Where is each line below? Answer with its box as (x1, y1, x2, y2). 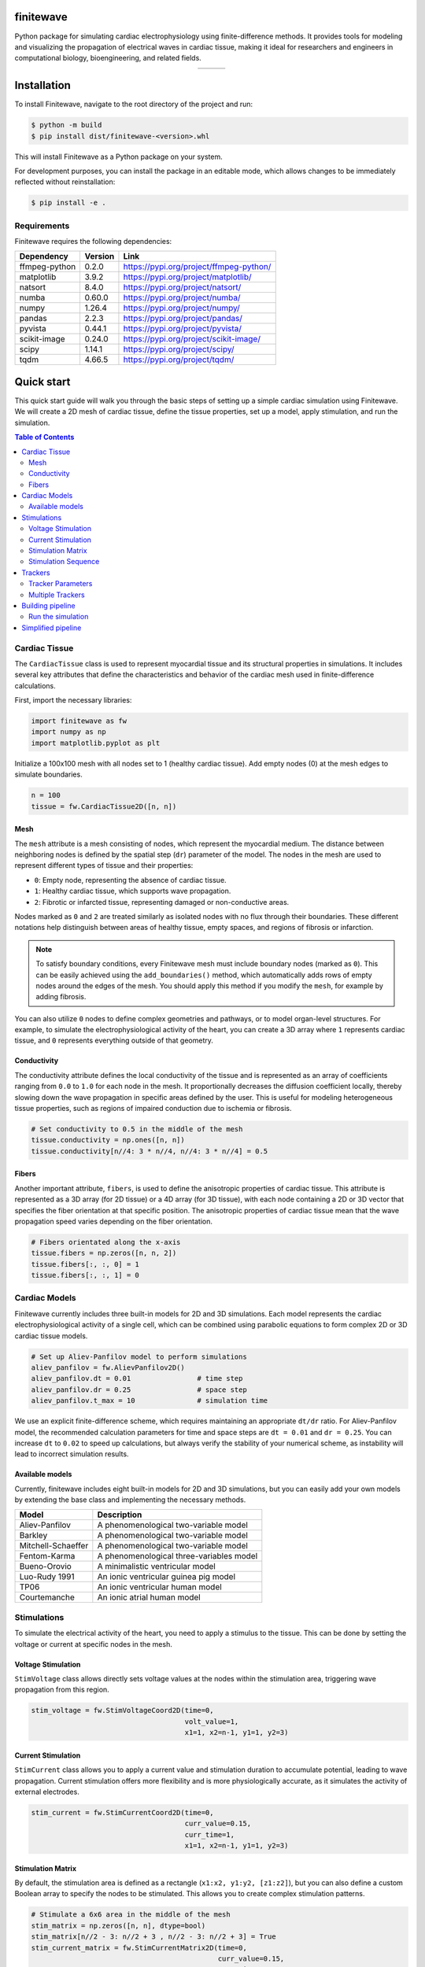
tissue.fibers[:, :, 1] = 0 (31, 1271, 139, 1280)
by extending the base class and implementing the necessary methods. (14, 1495, 246, 1504)
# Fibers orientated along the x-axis (31, 1238, 181, 1246)
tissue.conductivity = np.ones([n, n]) (31, 1135, 185, 1145)
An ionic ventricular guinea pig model (97, 1571, 236, 1582)
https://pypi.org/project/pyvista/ (123, 323, 242, 334)
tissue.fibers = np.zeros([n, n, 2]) (31, 1249, 177, 1258)
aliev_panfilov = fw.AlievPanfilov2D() (31, 1363, 185, 1372)
